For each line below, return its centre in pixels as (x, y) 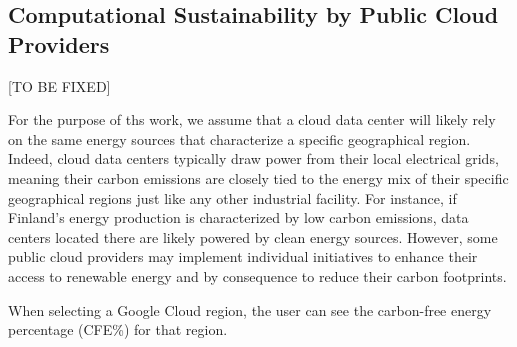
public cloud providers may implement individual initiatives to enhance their (243, 256)
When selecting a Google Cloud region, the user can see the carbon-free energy (250, 309)
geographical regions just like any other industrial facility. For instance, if (232, 197)
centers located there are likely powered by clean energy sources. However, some (253, 236)
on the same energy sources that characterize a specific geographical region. (239, 138)
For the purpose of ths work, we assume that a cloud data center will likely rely (252, 119)
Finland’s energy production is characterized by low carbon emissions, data (238, 217)
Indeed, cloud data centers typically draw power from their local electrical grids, (253, 158)
